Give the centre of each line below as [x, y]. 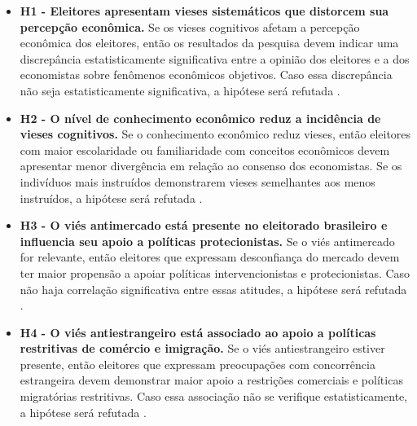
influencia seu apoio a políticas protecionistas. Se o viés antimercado [207, 241]
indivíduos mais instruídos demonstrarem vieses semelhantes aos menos [198, 181]
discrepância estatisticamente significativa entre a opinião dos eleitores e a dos [215, 58]
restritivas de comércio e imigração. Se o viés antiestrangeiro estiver [202, 348]
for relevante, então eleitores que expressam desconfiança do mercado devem [210, 257]
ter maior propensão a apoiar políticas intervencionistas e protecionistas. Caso [215, 272]
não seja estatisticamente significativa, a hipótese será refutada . [180, 90]
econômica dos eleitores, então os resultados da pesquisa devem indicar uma [209, 43]
